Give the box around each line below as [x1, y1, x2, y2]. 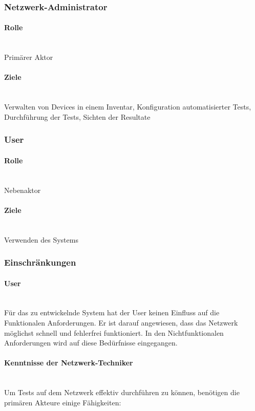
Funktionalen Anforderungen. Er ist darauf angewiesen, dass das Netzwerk [4, 317, 238, 328]
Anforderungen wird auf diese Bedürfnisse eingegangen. [4, 337, 178, 348]
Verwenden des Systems [4, 234, 78, 245]
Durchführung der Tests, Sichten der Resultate [4, 111, 151, 122]
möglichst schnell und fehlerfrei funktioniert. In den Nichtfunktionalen [4, 327, 224, 338]
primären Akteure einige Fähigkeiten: [4, 397, 121, 407]
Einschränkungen [4, 256, 76, 269]
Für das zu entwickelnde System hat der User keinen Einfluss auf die [4, 307, 220, 318]
